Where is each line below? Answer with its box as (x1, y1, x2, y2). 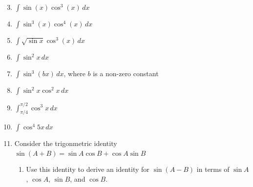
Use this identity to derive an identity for (26, 164, 149, 174)
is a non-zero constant (93, 68, 159, 78)
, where (63, 68, 85, 78)
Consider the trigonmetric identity (14, 138, 117, 148)
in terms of (196, 164, 230, 174)
